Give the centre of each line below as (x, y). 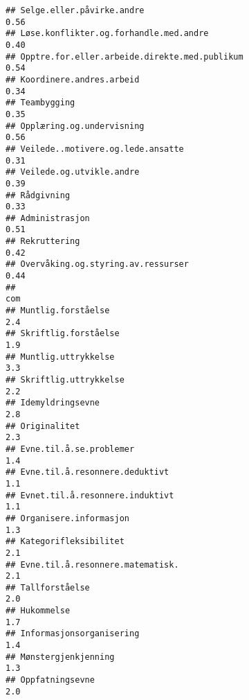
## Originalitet (43, 426)
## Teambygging (40, 103)
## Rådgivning (38, 195)
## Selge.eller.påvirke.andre (75, 10)
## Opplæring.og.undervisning (75, 126)
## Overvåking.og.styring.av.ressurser (97, 264)
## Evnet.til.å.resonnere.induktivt (90, 495)
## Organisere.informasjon (67, 518)
